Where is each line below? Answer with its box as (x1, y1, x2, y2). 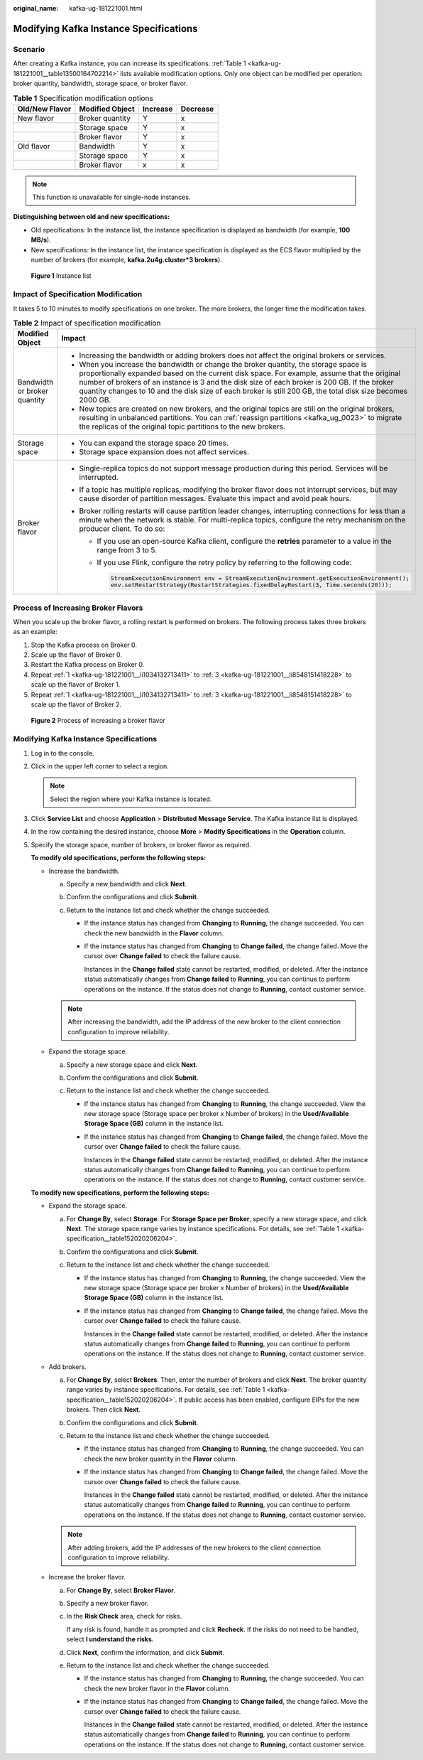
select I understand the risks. (66, 1635, 154, 1643)
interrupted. (79, 473, 119, 483)
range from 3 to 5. (97, 545, 158, 555)
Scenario (13, 44, 45, 54)
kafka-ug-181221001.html (69, 4, 143, 12)
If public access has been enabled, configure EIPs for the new (178, 1395, 360, 1404)
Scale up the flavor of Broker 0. (31, 650, 122, 659)
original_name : (13, 4, 59, 12)
